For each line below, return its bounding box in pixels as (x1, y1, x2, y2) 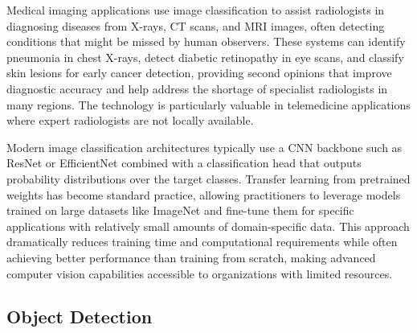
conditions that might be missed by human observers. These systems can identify (6, 33, 406, 50)
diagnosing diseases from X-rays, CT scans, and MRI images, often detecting (6, 17, 385, 34)
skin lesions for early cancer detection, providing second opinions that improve (6, 64, 392, 81)
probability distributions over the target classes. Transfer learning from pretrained (6, 170, 411, 187)
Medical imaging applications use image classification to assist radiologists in (6, 2, 385, 18)
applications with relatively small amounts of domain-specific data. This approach (6, 217, 410, 234)
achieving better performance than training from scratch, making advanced (6, 249, 376, 265)
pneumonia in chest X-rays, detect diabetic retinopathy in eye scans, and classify (6, 48, 404, 65)
